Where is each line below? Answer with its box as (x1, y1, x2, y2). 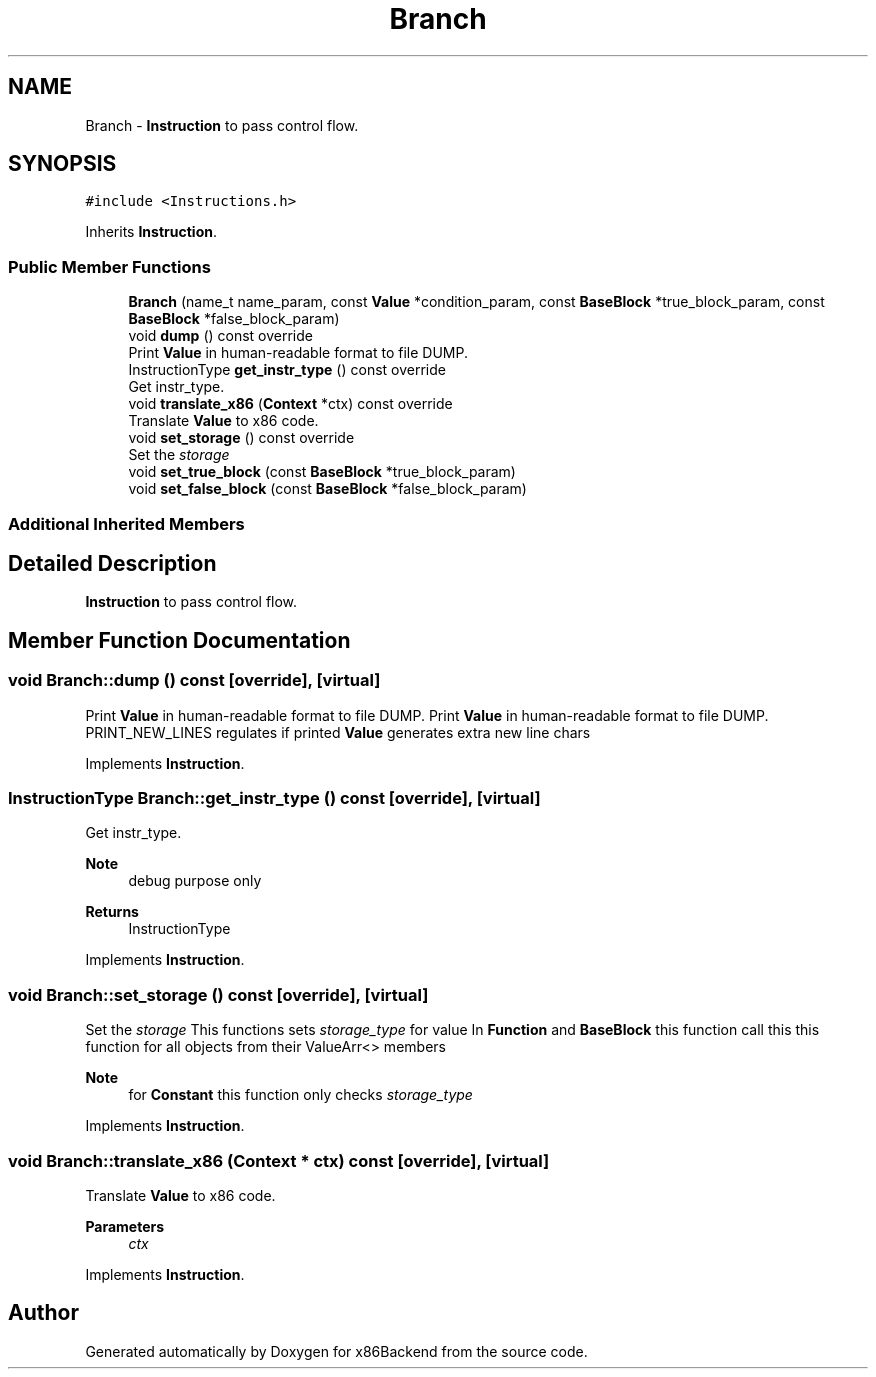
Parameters (85, 1217, 165, 1235)
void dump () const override (128, 327, 313, 345)
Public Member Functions (8, 256, 211, 277)
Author (8, 1300, 79, 1326)
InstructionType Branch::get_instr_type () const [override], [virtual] (8, 788, 541, 808)
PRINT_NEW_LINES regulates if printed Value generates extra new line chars (85, 723, 591, 741)
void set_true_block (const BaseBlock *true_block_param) (128, 463, 516, 481)
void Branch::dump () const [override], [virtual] (8, 670, 381, 691)
